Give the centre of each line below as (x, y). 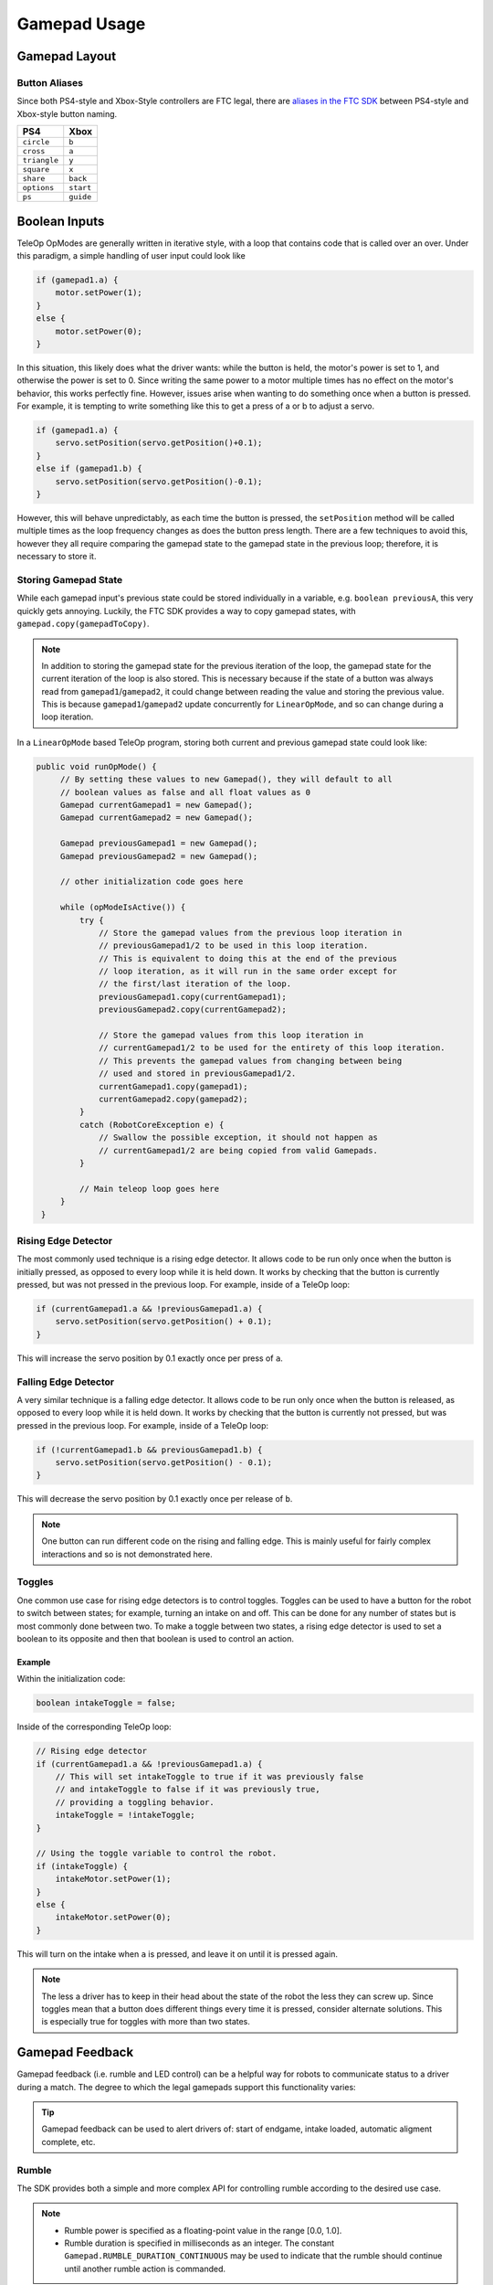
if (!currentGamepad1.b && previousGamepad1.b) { (149, 1450)
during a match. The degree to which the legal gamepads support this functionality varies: (186, 2087)
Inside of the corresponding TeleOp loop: (94, 1727)
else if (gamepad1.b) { (89, 469)
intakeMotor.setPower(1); (113, 1879)
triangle (41, 160)
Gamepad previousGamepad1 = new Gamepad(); (159, 844)
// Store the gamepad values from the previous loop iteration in (251, 933)
